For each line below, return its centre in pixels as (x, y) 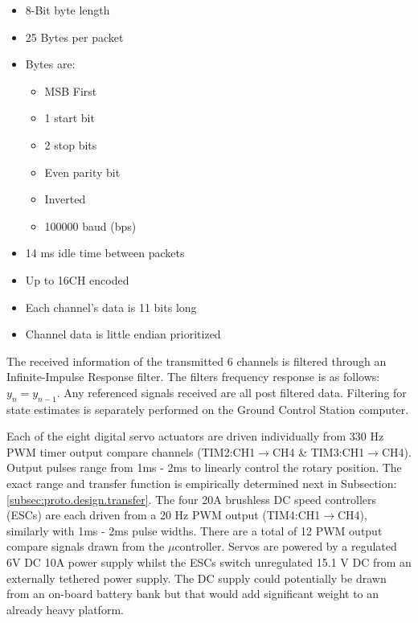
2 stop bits (71, 144)
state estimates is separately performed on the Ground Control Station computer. (208, 409)
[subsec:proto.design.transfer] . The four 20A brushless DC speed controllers (192, 499)
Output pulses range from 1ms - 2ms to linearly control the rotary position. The (204, 467)
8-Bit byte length (68, 10)
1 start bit (70, 118)
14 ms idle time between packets (105, 253)
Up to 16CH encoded (77, 279)
